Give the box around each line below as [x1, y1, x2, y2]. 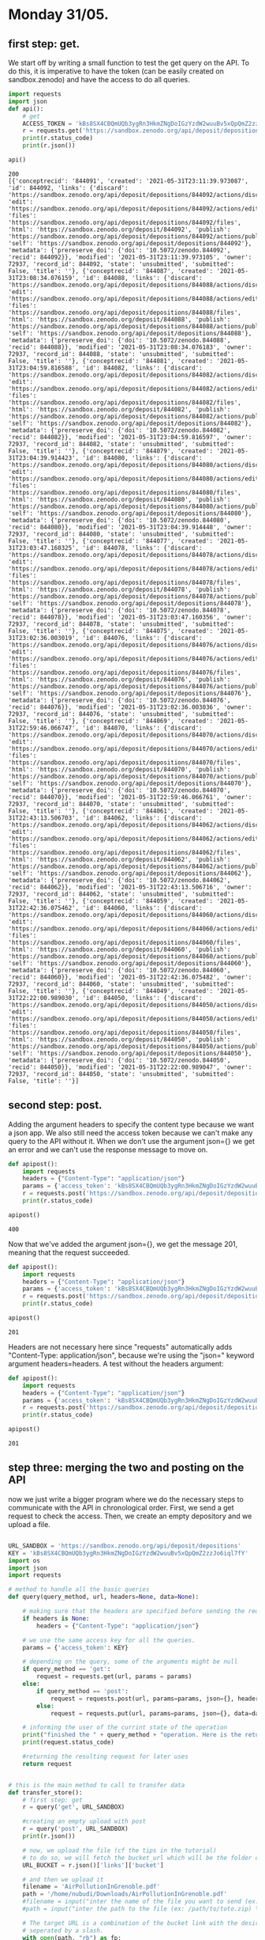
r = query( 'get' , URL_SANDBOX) [22, 1803, 125, 1811]
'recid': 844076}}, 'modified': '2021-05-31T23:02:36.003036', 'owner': [8, 703, 252, 711]
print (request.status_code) [22, 1738, 114, 1746]
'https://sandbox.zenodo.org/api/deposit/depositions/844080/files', [8, 488, 242, 496]
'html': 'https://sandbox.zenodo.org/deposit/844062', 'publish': [8, 855, 231, 863]
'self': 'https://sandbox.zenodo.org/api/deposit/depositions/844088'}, [8, 329, 252, 337]
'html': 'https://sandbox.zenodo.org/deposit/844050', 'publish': [8, 1035, 231, 1044]
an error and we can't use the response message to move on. [8, 1145, 208, 1154]
